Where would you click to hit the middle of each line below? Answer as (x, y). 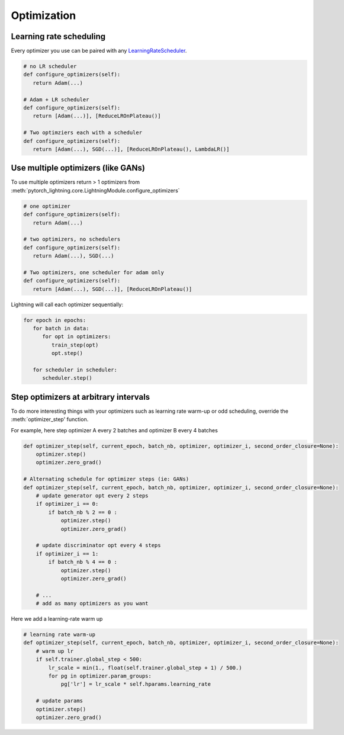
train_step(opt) (75, 345)
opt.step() (67, 353)
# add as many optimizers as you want (92, 604)
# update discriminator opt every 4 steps (98, 545)
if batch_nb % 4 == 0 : (83, 562)
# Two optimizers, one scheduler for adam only (94, 272)
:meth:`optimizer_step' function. (50, 419)
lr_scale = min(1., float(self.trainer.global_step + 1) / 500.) (145, 667)
